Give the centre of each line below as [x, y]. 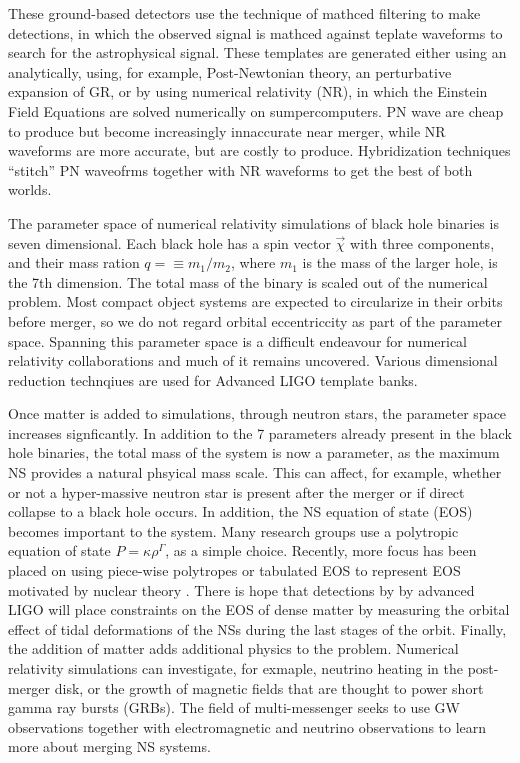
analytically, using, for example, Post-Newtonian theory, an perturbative [230, 71]
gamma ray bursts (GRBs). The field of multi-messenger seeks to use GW [234, 707]
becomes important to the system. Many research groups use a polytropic [233, 530]
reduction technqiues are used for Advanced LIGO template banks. [213, 379]
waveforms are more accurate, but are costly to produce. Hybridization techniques [259, 150]
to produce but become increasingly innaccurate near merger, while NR [227, 130]
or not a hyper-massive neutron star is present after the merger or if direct [236, 491]
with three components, [422, 242]
